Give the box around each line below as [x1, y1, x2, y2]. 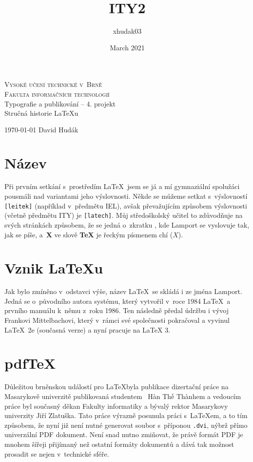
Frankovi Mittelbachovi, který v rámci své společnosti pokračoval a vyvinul [4, 315, 230, 325]
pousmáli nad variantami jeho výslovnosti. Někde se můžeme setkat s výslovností [4, 191, 248, 201]
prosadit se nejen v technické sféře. [4, 448, 109, 459]
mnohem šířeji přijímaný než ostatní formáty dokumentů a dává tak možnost [4, 439, 234, 449]
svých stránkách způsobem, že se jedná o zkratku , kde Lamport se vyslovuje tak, [4, 219, 250, 230]
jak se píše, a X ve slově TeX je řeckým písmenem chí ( [4, 229, 173, 239]
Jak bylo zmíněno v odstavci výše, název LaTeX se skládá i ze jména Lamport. [4, 286, 242, 296]
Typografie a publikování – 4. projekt [4, 98, 116, 108]
